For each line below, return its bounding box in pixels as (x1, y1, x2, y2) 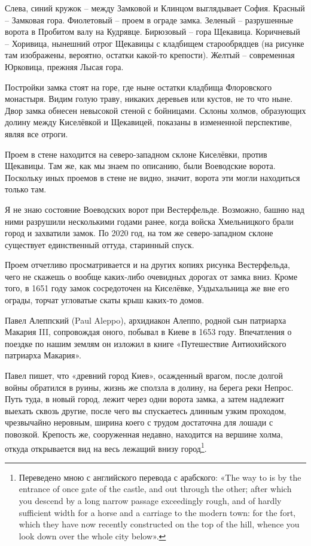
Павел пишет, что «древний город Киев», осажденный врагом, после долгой (5, 369, 283, 382)
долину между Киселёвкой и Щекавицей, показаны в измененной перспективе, (5, 116, 292, 128)
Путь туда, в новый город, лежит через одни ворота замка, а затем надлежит (5, 393, 285, 405)
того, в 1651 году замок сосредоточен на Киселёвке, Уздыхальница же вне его (5, 282, 289, 294)
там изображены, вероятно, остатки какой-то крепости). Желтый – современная (5, 49, 295, 61)
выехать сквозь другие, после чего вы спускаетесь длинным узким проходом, (5, 404, 286, 417)
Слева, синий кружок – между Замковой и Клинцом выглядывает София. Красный (5, 2, 305, 14)
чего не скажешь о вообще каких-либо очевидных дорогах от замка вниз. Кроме (5, 270, 298, 282)
